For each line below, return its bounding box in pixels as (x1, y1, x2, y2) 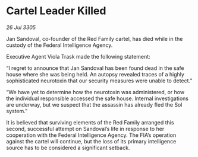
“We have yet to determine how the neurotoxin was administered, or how (6, 88, 185, 95)
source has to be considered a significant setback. (6, 144, 130, 151)
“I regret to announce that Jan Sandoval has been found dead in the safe (6, 64, 184, 72)
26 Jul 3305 (6, 24, 36, 31)
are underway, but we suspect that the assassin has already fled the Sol (6, 101, 183, 108)
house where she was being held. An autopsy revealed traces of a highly (6, 71, 184, 78)
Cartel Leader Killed (6, 4, 106, 18)
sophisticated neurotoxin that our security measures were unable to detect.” (6, 77, 193, 84)
